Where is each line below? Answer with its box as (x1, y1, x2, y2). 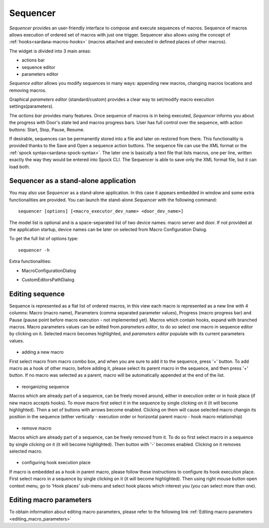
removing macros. (9, 87, 47, 93)
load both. (9, 164, 30, 170)
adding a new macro (21, 349, 64, 355)
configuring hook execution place (21, 460, 91, 466)
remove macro (21, 425, 52, 431)
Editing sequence (9, 289, 65, 298)
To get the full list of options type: (9, 236, 79, 242)
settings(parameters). (9, 103, 54, 109)
